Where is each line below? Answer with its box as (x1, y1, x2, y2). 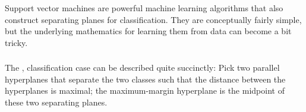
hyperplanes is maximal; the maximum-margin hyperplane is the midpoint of (5, 84, 285, 97)
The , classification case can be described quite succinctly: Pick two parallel (5, 61, 280, 74)
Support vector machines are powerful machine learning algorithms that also (5, 1, 283, 14)
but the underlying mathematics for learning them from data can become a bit (5, 25, 292, 37)
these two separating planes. (5, 96, 108, 108)
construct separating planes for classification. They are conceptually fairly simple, (5, 13, 302, 25)
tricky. (5, 36, 28, 48)
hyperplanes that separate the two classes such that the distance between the (5, 73, 286, 85)
